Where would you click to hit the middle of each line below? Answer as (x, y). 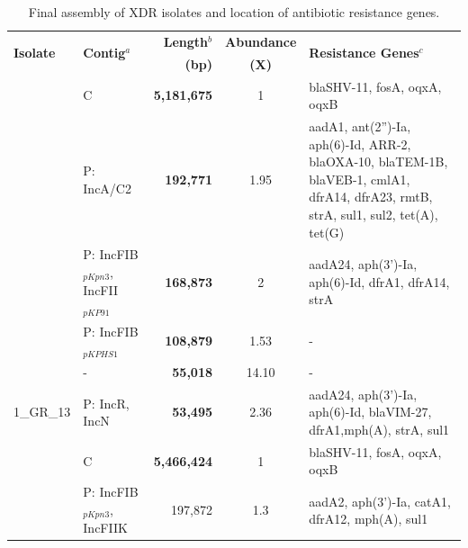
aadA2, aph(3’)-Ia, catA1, (380, 501)
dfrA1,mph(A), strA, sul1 (379, 430)
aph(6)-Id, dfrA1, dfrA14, (379, 281)
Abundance (261, 41)
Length (186, 41)
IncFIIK (105, 528)
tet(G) (327, 232)
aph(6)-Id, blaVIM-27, (370, 412)
